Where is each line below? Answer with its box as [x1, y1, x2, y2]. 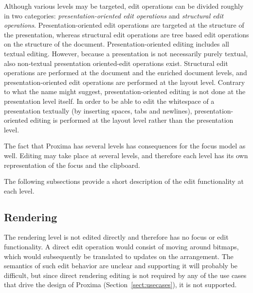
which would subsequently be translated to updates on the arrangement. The [4, 251, 234, 261]
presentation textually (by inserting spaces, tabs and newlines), [4, 105, 192, 115]
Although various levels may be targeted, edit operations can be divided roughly [4, 1, 244, 11]
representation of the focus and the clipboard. [4, 160, 140, 170]
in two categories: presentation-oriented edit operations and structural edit [4, 10, 224, 20]
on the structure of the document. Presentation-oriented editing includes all [4, 39, 229, 49]
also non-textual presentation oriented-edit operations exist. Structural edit [4, 58, 228, 68]
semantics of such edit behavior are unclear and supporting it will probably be [4, 260, 238, 271]
